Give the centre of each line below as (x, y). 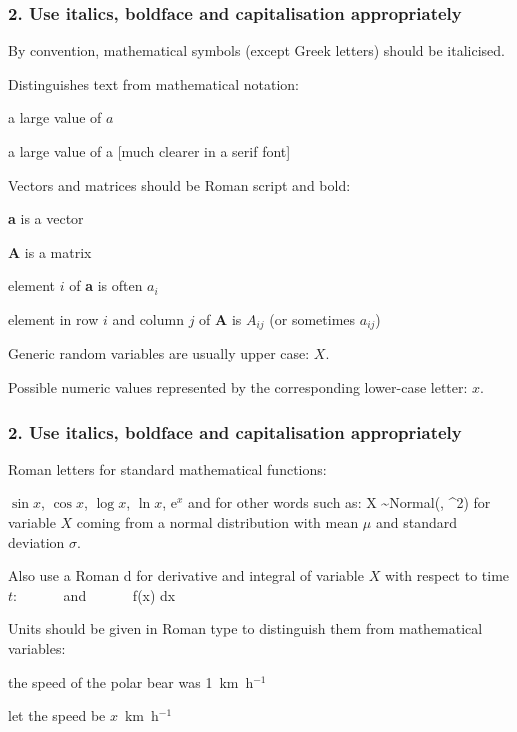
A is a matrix (50, 251)
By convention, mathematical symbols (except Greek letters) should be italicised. (256, 50)
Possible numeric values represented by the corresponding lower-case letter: (238, 387)
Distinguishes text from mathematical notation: (153, 83)
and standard (416, 522)
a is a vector (46, 218)
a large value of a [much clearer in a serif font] (149, 151)
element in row (53, 318)
